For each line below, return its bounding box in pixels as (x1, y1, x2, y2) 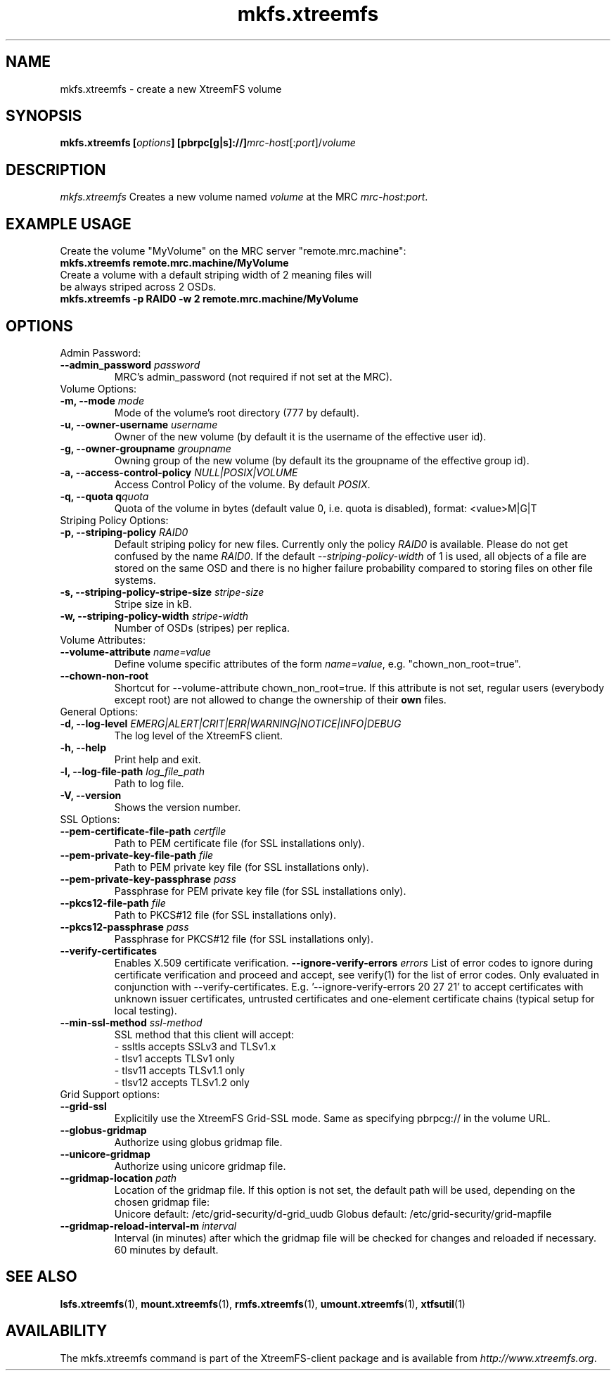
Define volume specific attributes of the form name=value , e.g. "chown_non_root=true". (114, 657, 521, 670)
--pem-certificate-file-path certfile (60, 824, 226, 837)
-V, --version (60, 789, 122, 801)
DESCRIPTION (6, 160, 106, 179)
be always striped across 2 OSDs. (60, 281, 217, 293)
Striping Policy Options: (60, 514, 169, 526)
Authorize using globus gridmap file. (114, 1135, 283, 1148)
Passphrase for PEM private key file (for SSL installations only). (114, 884, 406, 897)
